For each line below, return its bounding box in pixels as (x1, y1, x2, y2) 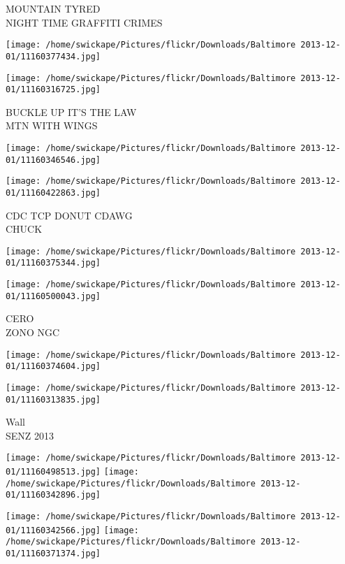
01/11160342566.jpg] (6, 525, 101, 535)
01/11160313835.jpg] (6, 394, 101, 405)
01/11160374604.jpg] (6, 361, 101, 372)
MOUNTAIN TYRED (6, 1, 101, 15)
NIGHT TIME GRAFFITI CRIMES (6, 15, 163, 29)
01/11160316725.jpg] (6, 85, 101, 95)
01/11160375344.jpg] (6, 258, 101, 268)
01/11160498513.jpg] (6, 467, 101, 477)
